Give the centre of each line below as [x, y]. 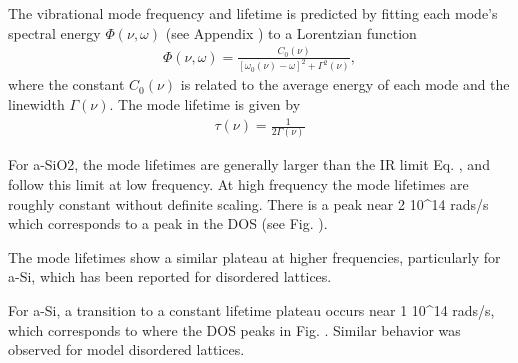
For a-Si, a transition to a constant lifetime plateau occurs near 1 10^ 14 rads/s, [251, 310]
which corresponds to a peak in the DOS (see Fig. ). [168, 223]
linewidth [36, 104]
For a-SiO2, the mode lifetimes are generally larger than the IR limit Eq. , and [249, 164]
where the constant [66, 84]
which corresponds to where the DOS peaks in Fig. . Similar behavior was [234, 329]
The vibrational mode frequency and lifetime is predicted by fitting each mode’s [253, 13]
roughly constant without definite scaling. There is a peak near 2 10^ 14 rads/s [248, 203]
